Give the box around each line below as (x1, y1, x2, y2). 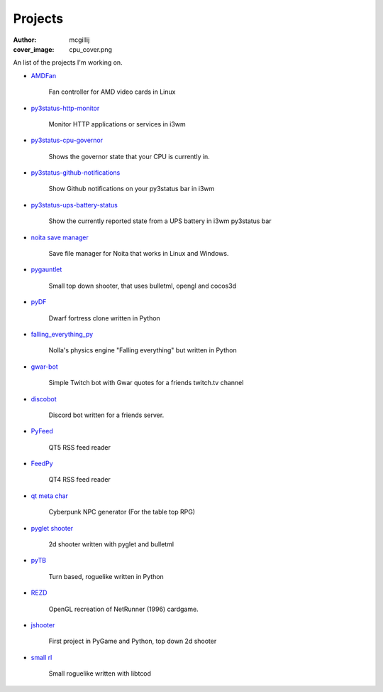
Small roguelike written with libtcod (48, 669, 152, 678)
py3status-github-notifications (30, 168, 121, 177)
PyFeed (30, 427, 53, 436)
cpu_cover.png (69, 45, 113, 53)
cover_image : (13, 45, 55, 53)
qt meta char (30, 491, 69, 500)
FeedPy (30, 459, 53, 468)
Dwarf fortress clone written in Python (48, 313, 161, 323)
